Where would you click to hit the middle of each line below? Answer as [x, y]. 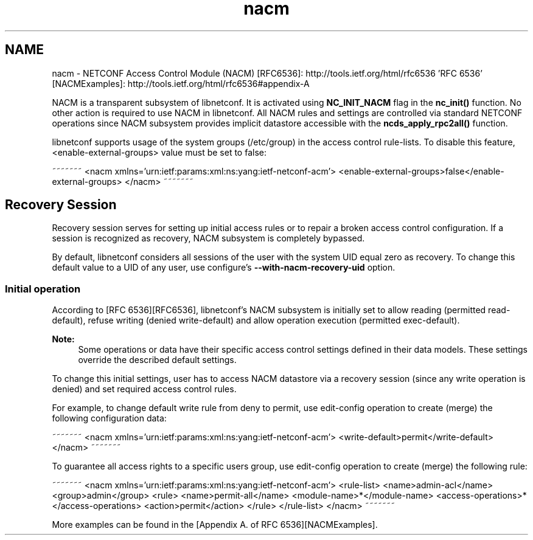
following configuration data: [109, 418]
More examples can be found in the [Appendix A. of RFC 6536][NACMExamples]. [215, 525]
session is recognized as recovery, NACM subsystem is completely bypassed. [208, 238]
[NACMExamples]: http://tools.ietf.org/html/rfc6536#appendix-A [181, 83]
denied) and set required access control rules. [144, 389]
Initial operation [43, 289]
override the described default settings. [157, 360]
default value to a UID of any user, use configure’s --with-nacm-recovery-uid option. [224, 268]
